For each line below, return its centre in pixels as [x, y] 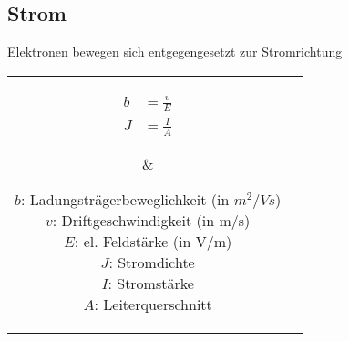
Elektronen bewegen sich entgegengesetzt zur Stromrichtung [175, 52]
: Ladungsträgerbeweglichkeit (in [125, 200]
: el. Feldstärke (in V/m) [153, 242]
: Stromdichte [152, 263]
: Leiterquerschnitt [153, 305]
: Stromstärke [151, 284]
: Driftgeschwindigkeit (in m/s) [151, 221]
